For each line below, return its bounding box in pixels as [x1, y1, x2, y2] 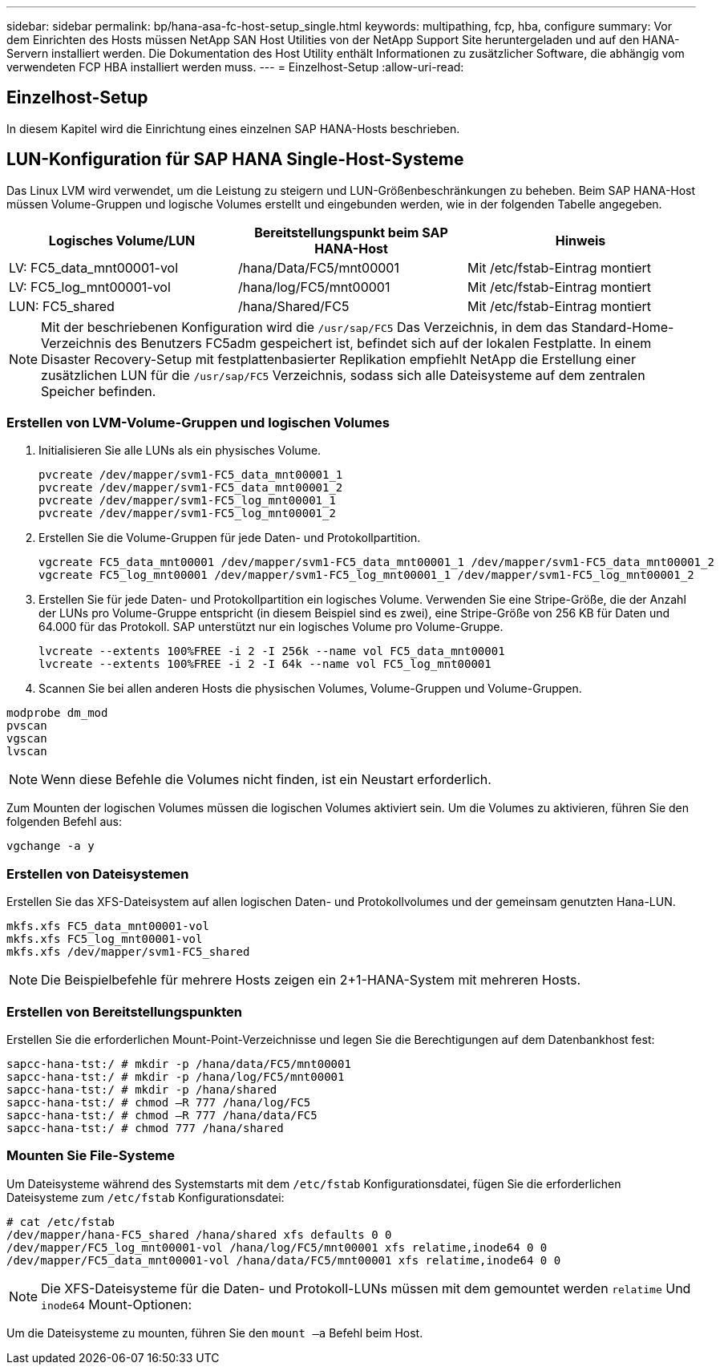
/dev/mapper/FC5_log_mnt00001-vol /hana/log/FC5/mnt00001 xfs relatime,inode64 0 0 [6, 1240, 548, 1254]
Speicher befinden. [41, 382, 156, 399]
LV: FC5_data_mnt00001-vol [9, 259, 179, 276]
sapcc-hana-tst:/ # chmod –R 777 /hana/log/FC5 [6, 1095, 311, 1109]
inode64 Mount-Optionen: [41, 1296, 192, 1312]
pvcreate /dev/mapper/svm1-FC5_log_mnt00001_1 [38, 494, 336, 508]
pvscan [6, 719, 47, 733]
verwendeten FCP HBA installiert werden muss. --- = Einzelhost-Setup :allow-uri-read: [6, 60, 464, 74]
